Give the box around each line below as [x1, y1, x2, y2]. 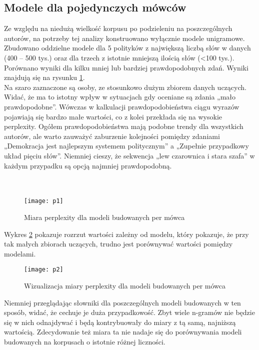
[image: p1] [24, 197, 63, 205]
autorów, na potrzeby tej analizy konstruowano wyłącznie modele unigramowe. [4, 32, 245, 43]
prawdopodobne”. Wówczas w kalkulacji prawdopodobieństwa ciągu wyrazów [4, 101, 239, 111]
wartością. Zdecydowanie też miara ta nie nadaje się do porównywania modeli [4, 326, 242, 337]
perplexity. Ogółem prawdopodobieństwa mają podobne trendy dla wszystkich [4, 121, 243, 131]
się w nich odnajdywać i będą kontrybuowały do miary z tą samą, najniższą [4, 316, 236, 327]
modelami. [4, 248, 36, 258]
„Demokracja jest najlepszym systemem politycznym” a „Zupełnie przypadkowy [4, 140, 249, 151]
